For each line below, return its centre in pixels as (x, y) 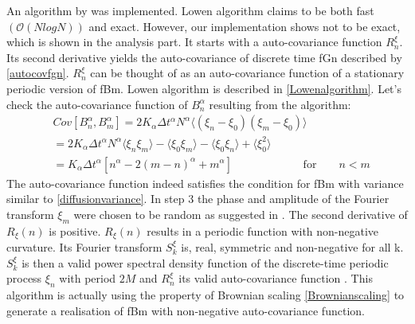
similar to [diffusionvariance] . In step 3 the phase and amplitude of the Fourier (198, 199)
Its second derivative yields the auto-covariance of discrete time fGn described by (204, 57)
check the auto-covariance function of (97, 104)
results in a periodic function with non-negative (263, 230)
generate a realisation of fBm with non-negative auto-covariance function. (186, 310)
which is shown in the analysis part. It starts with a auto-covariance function (194, 42)
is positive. (75, 230)
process (24, 278)
